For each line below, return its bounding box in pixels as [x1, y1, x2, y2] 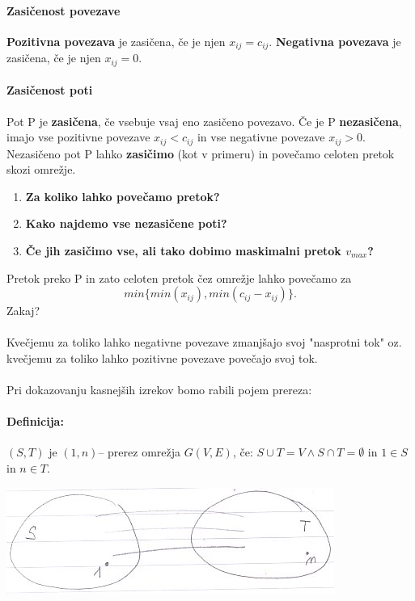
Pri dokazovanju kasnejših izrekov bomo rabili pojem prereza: [6, 381, 312, 398]
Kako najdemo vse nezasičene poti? [25, 215, 227, 232]
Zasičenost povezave [6, 2, 121, 19]
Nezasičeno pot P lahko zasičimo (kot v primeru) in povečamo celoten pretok [6, 145, 395, 162]
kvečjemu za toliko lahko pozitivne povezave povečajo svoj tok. [6, 349, 318, 366]
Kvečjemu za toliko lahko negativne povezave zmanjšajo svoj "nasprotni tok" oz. [6, 334, 402, 351]
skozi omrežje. [6, 161, 76, 178]
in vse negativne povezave [197, 128, 325, 145]
